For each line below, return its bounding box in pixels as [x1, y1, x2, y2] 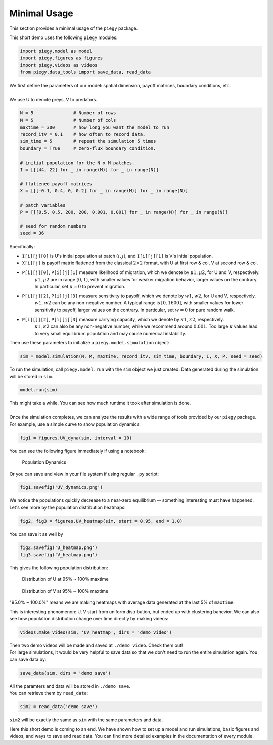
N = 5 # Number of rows [20, 110, 116, 116]
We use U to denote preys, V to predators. [9, 96, 97, 102]
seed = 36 [20, 230, 44, 237]
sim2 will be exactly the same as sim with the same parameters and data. [9, 717, 163, 723]
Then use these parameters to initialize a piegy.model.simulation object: [9, 340, 169, 346]
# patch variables [20, 202, 66, 208]
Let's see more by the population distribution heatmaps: [9, 504, 126, 511]
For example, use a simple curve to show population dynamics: [9, 421, 141, 427]
